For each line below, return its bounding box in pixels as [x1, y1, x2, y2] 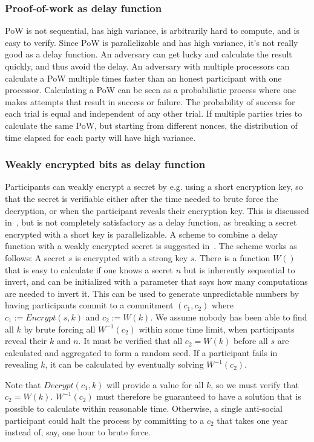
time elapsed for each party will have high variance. [5, 131, 196, 143]
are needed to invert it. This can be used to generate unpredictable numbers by [5, 287, 299, 299]
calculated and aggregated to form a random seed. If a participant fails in [5, 346, 278, 359]
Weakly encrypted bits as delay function [5, 157, 206, 172]
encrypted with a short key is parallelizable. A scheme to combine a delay [5, 227, 278, 240]
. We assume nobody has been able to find [150, 310, 307, 323]
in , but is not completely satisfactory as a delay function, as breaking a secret [5, 216, 297, 229]
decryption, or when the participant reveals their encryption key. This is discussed [5, 204, 309, 216]
